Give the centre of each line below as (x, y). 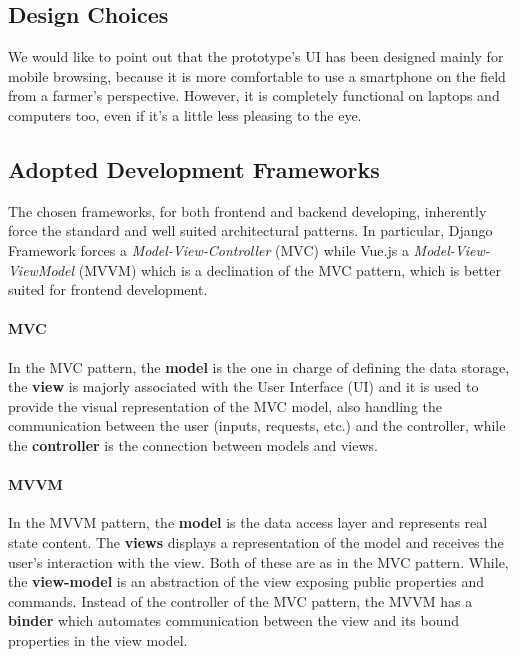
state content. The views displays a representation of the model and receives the (256, 541)
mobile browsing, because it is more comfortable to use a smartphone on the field (257, 75)
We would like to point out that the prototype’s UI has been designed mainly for (256, 56)
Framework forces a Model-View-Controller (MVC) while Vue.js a (208, 249)
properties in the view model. (98, 639)
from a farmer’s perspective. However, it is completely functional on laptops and (254, 95)
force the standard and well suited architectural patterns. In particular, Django (250, 230)
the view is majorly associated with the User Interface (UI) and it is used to (243, 386)
